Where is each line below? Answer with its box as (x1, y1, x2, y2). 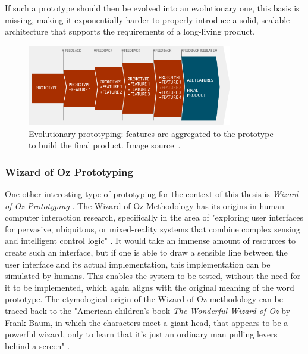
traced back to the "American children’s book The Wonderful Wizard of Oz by (5, 305, 291, 317)
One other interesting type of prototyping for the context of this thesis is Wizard (5, 188, 299, 200)
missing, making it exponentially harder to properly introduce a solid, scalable (5, 13, 290, 26)
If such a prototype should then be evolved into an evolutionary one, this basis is (5, 2, 300, 14)
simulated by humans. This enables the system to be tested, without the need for (5, 269, 301, 282)
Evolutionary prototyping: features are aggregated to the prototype (29, 127, 274, 139)
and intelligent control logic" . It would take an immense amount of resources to (5, 234, 296, 247)
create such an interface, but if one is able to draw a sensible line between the (5, 246, 288, 259)
